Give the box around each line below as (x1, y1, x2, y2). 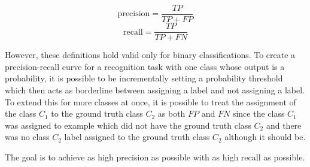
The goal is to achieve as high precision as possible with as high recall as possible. (5, 150, 305, 163)
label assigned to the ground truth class (64, 130, 210, 143)
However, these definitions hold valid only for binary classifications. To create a (5, 48, 296, 61)
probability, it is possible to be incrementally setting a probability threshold (5, 72, 283, 84)
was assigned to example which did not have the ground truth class (5, 119, 251, 131)
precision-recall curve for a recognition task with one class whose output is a (5, 60, 285, 72)
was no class (5, 130, 50, 143)
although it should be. (224, 130, 306, 143)
